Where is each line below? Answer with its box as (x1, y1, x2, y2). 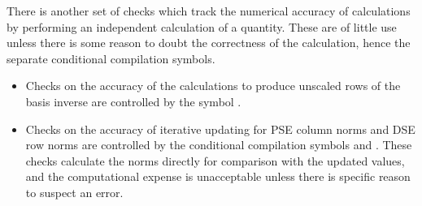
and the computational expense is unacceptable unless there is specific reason (25, 168, 411, 185)
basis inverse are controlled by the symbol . (25, 92, 241, 109)
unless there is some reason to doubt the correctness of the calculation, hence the (7, 34, 411, 51)
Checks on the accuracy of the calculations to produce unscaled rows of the (25, 77, 401, 94)
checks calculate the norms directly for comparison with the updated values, (25, 152, 405, 169)
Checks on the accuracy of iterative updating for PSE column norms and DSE (25, 120, 415, 137)
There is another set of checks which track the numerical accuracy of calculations (7, 2, 411, 19)
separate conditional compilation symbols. (7, 49, 215, 67)
